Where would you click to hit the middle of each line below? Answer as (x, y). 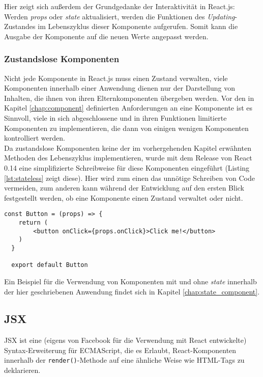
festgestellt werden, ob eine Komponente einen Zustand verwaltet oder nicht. (124, 197)
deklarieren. (22, 370)
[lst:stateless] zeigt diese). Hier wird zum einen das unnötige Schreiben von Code (129, 178)
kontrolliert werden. (35, 138)
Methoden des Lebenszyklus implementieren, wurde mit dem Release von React (128, 158)
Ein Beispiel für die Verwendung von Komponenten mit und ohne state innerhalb (130, 281)
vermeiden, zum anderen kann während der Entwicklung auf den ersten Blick (124, 188)
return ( (33, 222)
